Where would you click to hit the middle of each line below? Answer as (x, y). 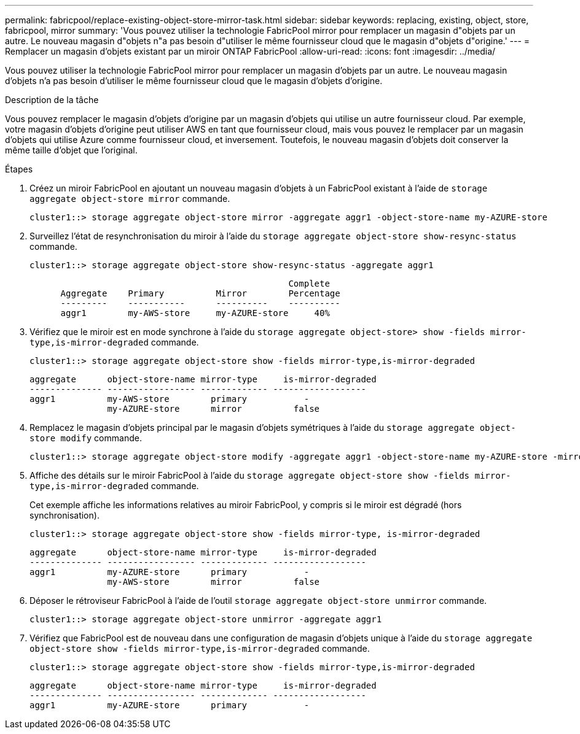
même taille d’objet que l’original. (71, 150)
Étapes (19, 169)
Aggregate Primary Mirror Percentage (200, 293)
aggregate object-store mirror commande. (130, 199)
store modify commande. (86, 438)
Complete (309, 284)
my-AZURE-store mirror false (214, 409)
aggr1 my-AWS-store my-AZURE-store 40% (195, 313)
